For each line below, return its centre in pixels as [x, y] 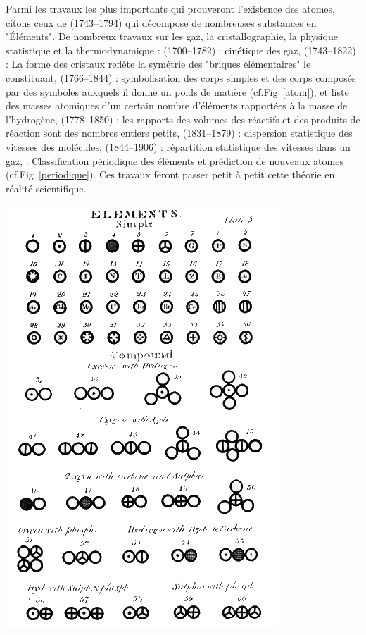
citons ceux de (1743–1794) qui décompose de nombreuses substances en [161, 22]
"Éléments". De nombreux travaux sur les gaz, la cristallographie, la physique [172, 36]
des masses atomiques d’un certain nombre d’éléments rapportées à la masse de [177, 105]
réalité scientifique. [46, 188]
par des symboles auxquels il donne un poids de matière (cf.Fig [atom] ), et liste [177, 91]
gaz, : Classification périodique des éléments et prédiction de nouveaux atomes [175, 160]
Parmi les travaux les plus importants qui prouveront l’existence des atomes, [170, 8]
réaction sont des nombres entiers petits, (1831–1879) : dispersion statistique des [179, 133]
